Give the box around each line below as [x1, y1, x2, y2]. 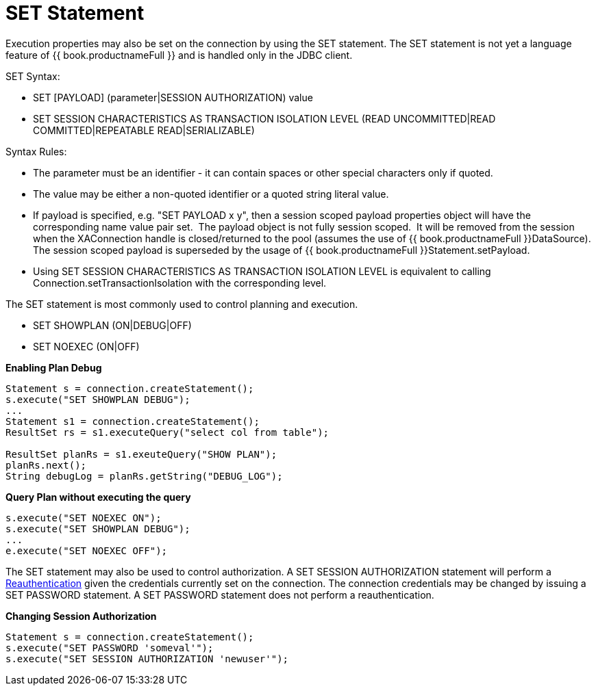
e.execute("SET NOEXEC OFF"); [5, 545, 168, 556]
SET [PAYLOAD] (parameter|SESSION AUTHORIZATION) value [33, 91, 313, 103]
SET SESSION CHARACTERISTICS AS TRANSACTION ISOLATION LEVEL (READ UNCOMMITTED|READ [33, 112, 496, 125]
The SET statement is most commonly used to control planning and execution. [5, 298, 358, 310]
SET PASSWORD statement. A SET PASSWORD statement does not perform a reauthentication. [5, 588, 434, 601]
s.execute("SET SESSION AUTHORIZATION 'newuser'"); [5, 653, 289, 664]
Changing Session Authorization [5, 610, 157, 622]
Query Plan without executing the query [5, 491, 191, 503]
